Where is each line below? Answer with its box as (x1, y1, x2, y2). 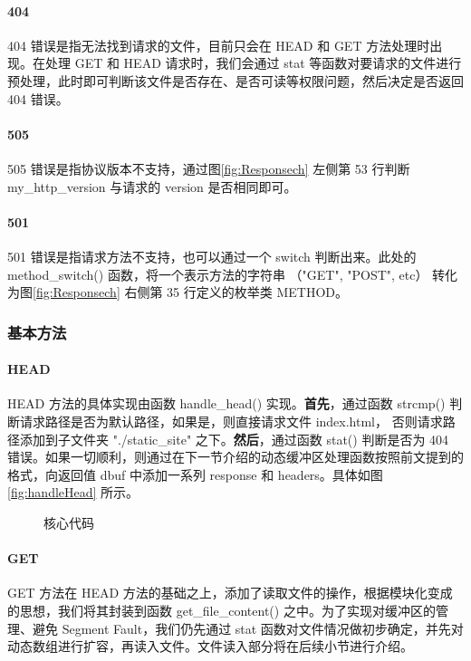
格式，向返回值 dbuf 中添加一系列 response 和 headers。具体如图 (7, 465, 383, 484)
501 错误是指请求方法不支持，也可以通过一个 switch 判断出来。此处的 (7, 246, 417, 265)
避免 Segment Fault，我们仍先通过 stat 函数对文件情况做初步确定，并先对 (32, 618, 464, 637)
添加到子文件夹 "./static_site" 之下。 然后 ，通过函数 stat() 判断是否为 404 (19, 429, 449, 448)
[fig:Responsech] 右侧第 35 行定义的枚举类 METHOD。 (33, 283, 349, 302)
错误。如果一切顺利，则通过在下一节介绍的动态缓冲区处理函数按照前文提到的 (7, 447, 464, 466)
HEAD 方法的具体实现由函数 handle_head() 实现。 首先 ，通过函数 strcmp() (7, 394, 446, 413)
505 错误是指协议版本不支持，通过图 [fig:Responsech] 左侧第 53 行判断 (7, 158, 410, 177)
